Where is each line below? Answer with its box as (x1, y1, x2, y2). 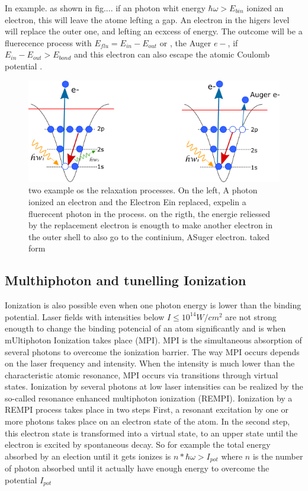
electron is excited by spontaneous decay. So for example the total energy (5, 438, 271, 451)
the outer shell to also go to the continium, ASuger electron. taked (28, 230, 270, 243)
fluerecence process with (5, 36, 92, 49)
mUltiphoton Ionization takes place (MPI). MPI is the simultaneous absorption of (5, 333, 302, 346)
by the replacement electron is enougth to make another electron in (28, 219, 273, 231)
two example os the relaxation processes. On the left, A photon (28, 184, 258, 196)
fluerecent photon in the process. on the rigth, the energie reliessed (28, 207, 271, 219)
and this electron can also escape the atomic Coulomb (73, 48, 269, 60)
